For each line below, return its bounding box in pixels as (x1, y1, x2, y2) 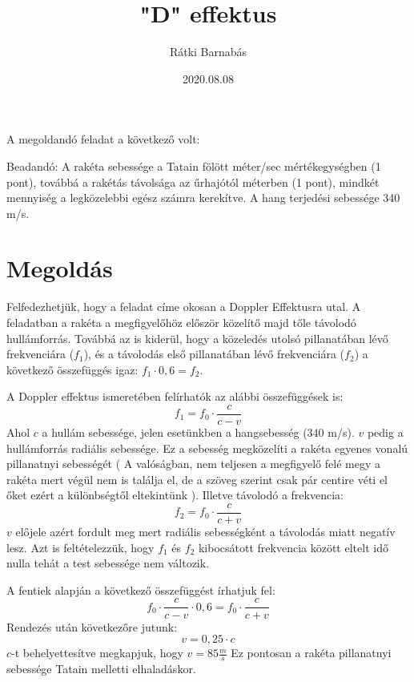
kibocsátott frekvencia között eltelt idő (198, 539, 388, 555)
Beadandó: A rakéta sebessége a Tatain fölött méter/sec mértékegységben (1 (6, 157, 381, 174)
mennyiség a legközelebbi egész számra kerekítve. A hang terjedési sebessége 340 (6, 189, 400, 206)
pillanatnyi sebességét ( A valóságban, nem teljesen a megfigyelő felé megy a (6, 455, 380, 472)
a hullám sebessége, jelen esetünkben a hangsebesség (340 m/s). (42, 424, 355, 441)
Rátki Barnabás (169, 43, 247, 60)
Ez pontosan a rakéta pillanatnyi (231, 644, 392, 661)
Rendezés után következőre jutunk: (6, 618, 178, 635)
